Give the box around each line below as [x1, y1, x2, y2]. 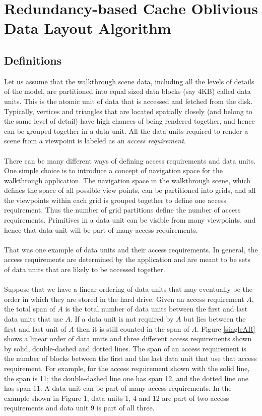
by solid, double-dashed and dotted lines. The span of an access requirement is [4, 343, 246, 353]
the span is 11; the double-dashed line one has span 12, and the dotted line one [4, 373, 248, 383]
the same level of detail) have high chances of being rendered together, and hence [4, 116, 255, 126]
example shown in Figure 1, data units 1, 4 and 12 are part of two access [4, 392, 229, 403]
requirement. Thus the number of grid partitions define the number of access [4, 204, 241, 215]
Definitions [4, 52, 62, 68]
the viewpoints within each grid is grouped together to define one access [4, 194, 227, 205]
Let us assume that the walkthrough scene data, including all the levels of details [4, 76, 254, 86]
